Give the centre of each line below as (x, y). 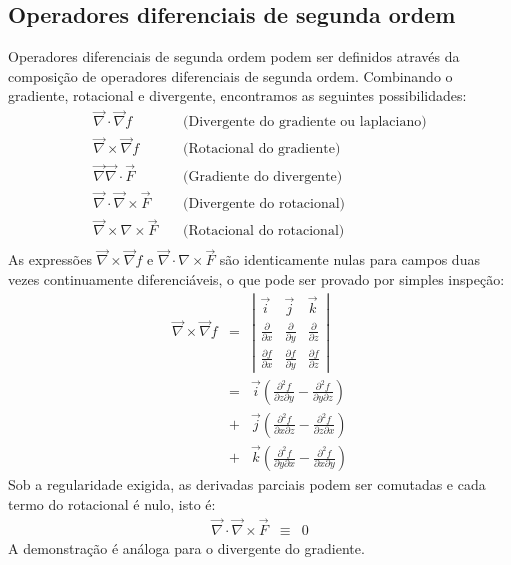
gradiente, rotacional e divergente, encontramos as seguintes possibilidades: (237, 95)
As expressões (50, 259)
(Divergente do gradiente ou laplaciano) (305, 122)
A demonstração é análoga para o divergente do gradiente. (186, 547)
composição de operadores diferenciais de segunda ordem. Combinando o (230, 75)
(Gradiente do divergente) (263, 176)
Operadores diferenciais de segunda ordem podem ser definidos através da (234, 56)
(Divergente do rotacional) (264, 203)
